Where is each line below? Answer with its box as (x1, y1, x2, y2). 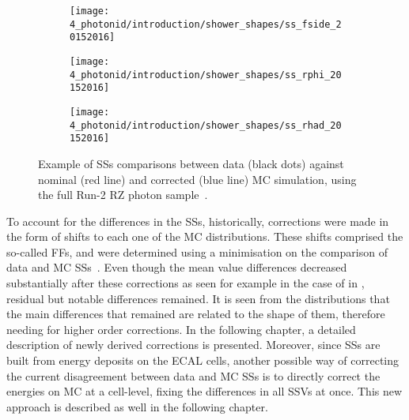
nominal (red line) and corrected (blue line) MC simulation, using (38, 171, 357, 187)
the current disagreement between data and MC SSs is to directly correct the (6, 367, 381, 384)
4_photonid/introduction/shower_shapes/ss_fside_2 (70, 18, 342, 30)
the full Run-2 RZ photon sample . (38, 186, 208, 203)
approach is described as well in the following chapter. (6, 398, 268, 414)
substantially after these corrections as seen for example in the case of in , (6, 275, 365, 291)
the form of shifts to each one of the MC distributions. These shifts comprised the (6, 228, 403, 245)
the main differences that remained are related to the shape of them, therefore (6, 306, 385, 322)
